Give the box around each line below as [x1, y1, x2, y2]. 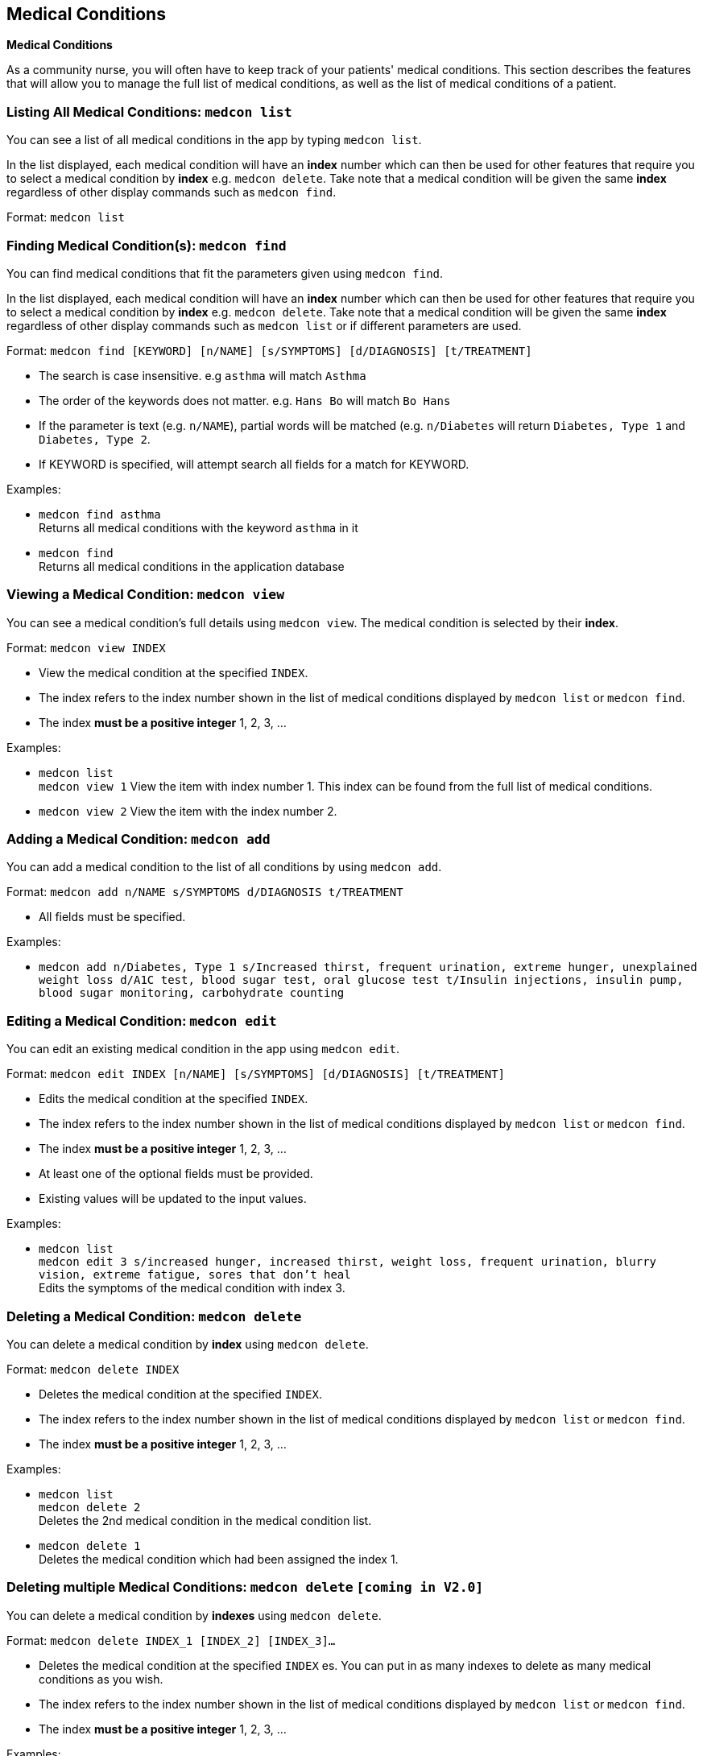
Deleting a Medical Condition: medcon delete [6, 1308, 302, 1324]
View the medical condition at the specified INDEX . [39, 665, 308, 680]
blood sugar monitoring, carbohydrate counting [39, 986, 345, 1000]
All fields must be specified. [39, 910, 186, 924]
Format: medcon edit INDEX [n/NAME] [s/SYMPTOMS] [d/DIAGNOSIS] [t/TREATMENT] [6, 1067, 506, 1081]
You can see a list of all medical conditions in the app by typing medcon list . [6, 133, 422, 147]
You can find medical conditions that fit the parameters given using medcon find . [6, 266, 444, 280]
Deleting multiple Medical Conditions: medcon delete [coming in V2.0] [6, 1579, 484, 1596]
